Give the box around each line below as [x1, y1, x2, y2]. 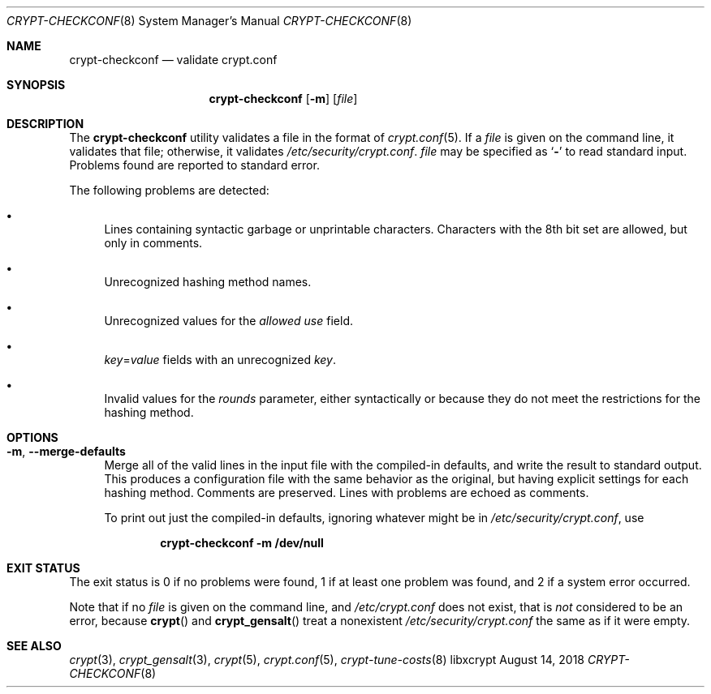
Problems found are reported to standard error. [69, 158, 320, 172]
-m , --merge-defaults [6, 444, 126, 458]
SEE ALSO [6, 639, 62, 653]
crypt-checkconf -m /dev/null [160, 536, 324, 550]
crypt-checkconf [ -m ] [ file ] [209, 92, 358, 105]
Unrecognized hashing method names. [104, 275, 312, 289]
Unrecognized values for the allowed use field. [104, 314, 353, 328]
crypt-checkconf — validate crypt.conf [69, 53, 278, 66]
